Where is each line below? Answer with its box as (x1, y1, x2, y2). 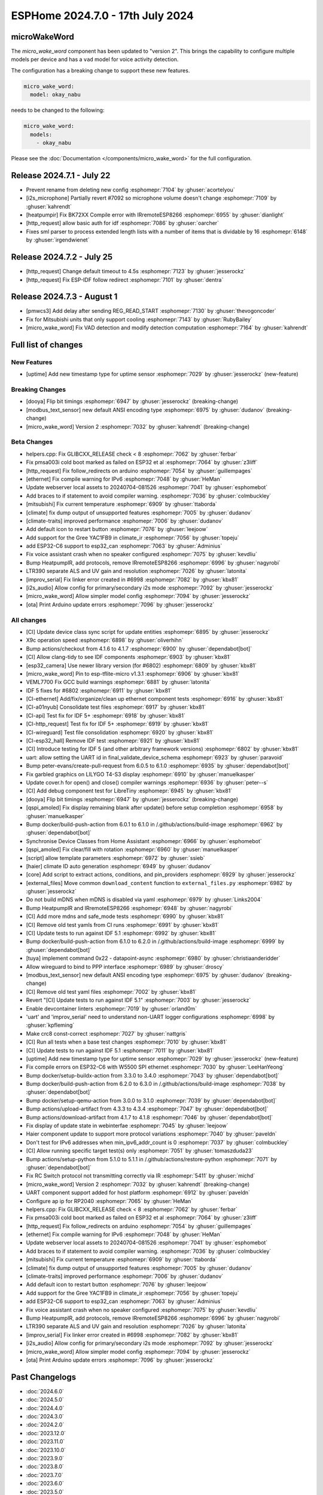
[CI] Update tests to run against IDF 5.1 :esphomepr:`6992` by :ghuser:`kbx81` (26, 930, 217, 937)
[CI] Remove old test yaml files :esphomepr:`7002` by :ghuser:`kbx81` (26, 988, 197, 995)
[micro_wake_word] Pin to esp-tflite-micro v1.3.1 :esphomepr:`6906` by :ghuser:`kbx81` (26, 670, 240, 677)
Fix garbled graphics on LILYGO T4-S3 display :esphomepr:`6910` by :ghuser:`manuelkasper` (26, 770, 256, 777)
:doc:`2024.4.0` (26, 1404, 65, 1411)
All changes (11, 616, 47, 624)
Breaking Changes (11, 386, 66, 394)
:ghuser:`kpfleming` (26, 1021, 75, 1029)
